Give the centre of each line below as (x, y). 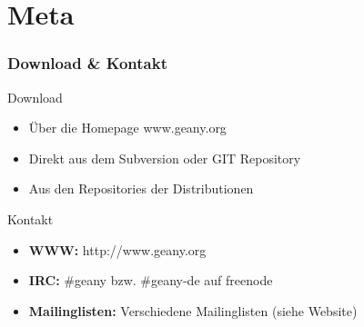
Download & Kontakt (87, 63)
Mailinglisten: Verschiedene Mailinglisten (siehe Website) (193, 310)
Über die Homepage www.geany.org (127, 128)
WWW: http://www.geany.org (117, 249)
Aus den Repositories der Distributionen (141, 188)
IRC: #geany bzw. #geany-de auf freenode (151, 280)
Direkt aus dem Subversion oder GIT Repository (165, 158)
